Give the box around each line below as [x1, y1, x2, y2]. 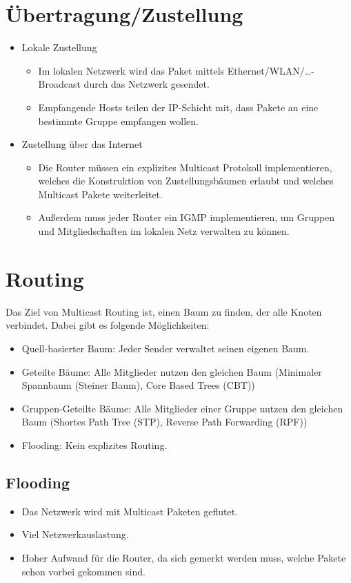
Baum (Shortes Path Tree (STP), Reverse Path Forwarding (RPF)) [21, 414, 308, 429]
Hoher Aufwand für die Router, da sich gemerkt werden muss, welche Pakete [21, 550, 346, 564]
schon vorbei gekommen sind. [21, 564, 146, 578]
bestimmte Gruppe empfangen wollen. [38, 113, 199, 128]
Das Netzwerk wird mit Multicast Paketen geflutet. [21, 504, 239, 518]
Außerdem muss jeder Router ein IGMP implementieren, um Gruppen [38, 210, 335, 224]
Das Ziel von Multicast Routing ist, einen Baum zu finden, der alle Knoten [6, 304, 322, 318]
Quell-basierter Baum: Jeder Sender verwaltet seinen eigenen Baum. [21, 341, 310, 355]
